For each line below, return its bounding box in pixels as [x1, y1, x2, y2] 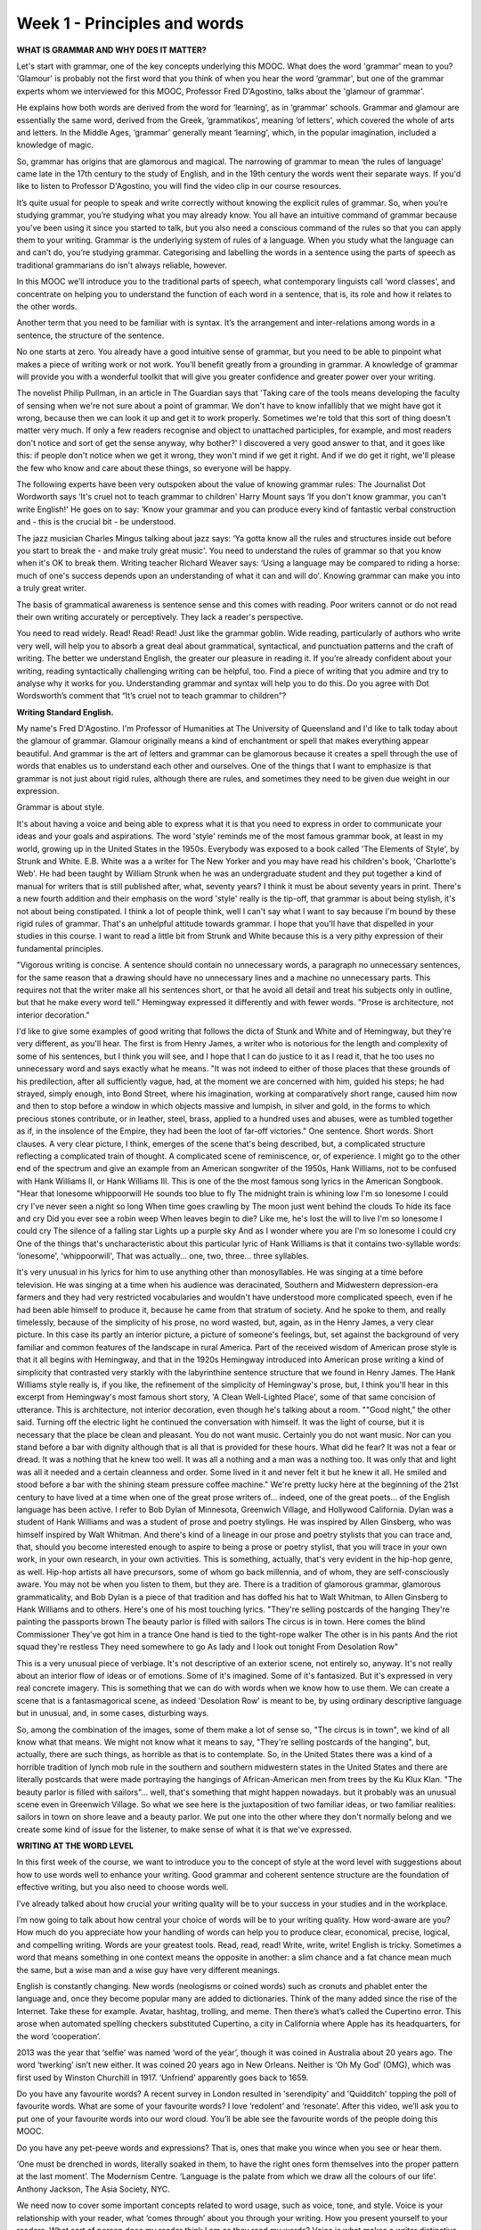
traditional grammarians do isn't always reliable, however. [16, 260, 227, 270]
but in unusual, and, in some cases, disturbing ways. [16, 1708, 209, 1719]
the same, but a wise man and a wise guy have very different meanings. [16, 1964, 281, 1975]
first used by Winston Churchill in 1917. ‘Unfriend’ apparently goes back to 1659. [16, 2072, 309, 2083]
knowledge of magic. [16, 139, 94, 151]
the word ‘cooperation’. [16, 2030, 102, 2042]
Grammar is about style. [16, 802, 105, 813]
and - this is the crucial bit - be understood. [16, 516, 176, 527]
